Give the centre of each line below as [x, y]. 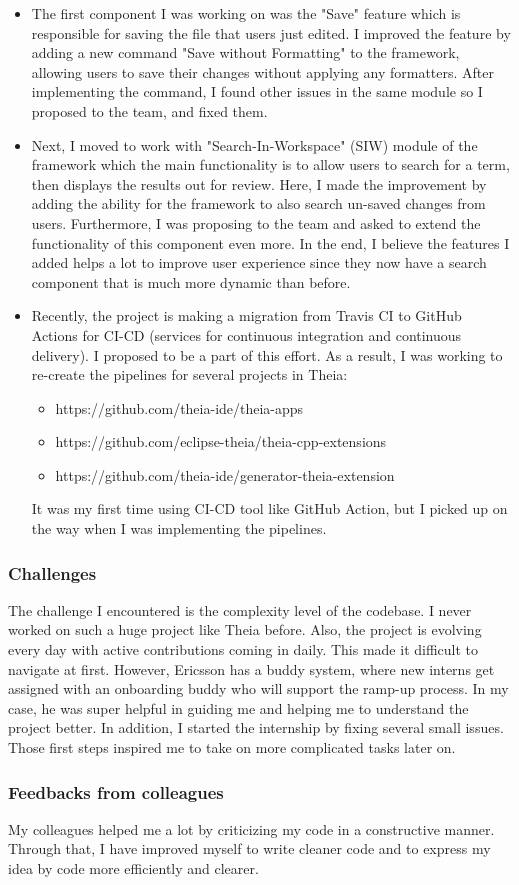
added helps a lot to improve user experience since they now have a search [259, 262]
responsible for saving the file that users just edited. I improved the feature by [271, 32]
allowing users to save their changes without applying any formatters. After [262, 71]
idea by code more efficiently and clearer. [133, 868]
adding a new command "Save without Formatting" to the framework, [245, 52]
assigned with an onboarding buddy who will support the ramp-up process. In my [258, 688]
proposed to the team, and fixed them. [149, 110]
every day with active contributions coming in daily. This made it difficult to [243, 649]
